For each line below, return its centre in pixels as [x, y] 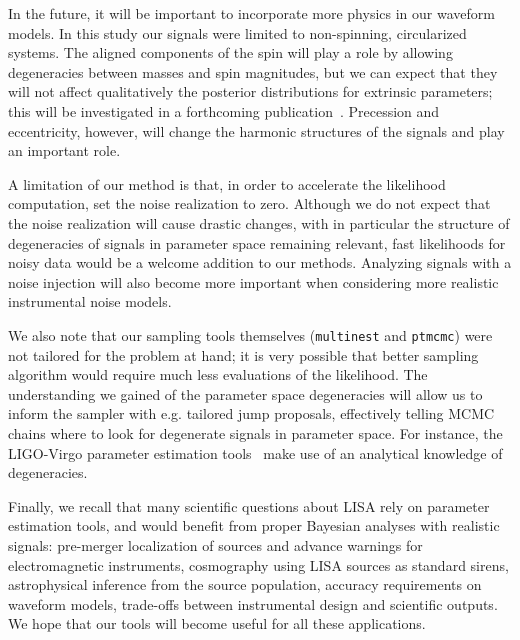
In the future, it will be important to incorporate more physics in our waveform [251, 13]
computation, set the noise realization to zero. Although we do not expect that [249, 203]
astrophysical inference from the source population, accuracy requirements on [245, 584]
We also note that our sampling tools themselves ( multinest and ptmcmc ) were [250, 334]
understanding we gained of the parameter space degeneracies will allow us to [245, 393]
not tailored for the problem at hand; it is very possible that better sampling [243, 354]
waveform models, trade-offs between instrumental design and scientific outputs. [253, 603]
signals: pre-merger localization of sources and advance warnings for [215, 544]
